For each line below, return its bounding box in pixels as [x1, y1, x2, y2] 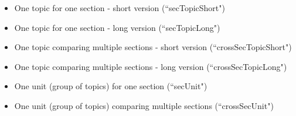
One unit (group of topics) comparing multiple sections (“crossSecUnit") [14, 99, 274, 111]
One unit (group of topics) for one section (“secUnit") [14, 80, 207, 92]
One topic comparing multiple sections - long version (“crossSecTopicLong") [14, 60, 287, 72]
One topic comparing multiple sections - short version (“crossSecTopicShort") [14, 41, 292, 53]
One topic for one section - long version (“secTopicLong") [14, 21, 220, 33]
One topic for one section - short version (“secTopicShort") [14, 2, 225, 13]
